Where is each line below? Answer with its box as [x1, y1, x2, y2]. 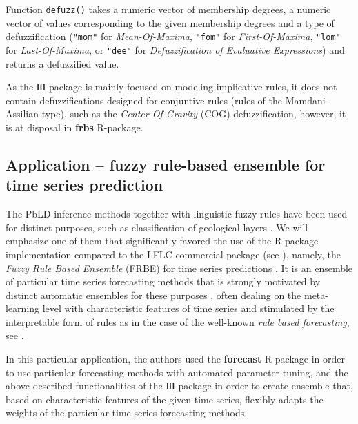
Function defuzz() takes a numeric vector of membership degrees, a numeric [6, 2, 331, 16]
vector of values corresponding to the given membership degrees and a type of [6, 15, 335, 30]
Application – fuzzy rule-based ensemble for [6, 153, 326, 175]
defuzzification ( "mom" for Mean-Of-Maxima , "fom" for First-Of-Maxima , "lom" [6, 29, 341, 44]
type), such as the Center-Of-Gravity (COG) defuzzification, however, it [41, 106, 346, 121]
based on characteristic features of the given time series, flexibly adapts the [6, 392, 324, 406]
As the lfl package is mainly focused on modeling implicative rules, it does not [6, 79, 337, 94]
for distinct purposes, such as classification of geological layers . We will [6, 220, 308, 234]
